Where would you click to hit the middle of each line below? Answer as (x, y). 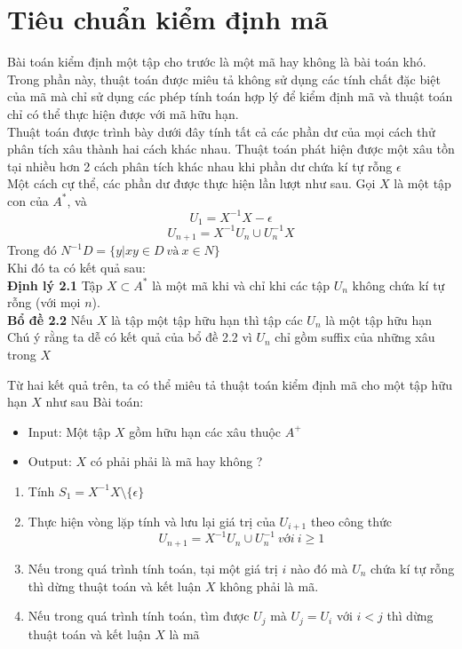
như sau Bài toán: (95, 402)
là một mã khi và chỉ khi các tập (241, 285)
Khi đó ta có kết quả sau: (77, 267)
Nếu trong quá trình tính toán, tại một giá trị (153, 568)
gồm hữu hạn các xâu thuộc (205, 431)
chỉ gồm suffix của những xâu (355, 337)
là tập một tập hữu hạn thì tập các (207, 319)
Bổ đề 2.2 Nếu (50, 319)
